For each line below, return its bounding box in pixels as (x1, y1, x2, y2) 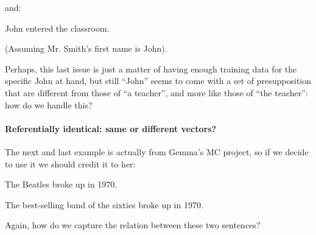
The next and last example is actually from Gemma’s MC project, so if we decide (5, 145, 309, 158)
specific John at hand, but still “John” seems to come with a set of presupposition (5, 74, 312, 87)
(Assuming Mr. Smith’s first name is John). (5, 42, 167, 55)
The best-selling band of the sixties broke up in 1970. (5, 198, 203, 211)
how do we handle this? (5, 98, 93, 111)
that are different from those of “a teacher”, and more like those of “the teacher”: (5, 86, 308, 99)
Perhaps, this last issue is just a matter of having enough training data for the (5, 62, 297, 75)
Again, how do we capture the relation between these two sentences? (5, 219, 261, 231)
